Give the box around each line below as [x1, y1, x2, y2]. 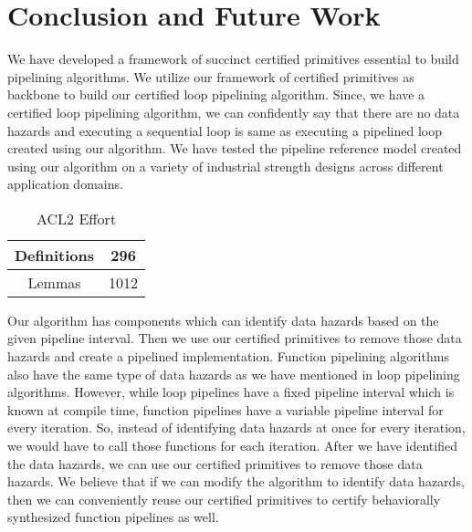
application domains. [7, 174, 123, 193]
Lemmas [27, 271, 81, 293]
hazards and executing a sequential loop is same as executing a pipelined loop [7, 120, 443, 140]
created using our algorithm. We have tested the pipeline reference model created [7, 139, 462, 158]
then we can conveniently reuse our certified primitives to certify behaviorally [7, 489, 441, 508]
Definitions [15, 244, 95, 266]
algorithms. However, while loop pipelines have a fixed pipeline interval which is [7, 382, 455, 402]
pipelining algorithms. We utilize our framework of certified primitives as [7, 67, 414, 86]
